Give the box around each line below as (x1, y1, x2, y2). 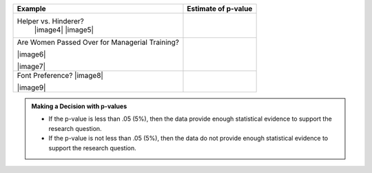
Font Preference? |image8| (17, 71, 103, 80)
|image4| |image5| (34, 25, 94, 34)
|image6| (17, 50, 46, 59)
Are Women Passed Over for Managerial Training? (17, 38, 179, 47)
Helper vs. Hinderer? (17, 17, 84, 26)
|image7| (17, 62, 46, 71)
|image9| (17, 83, 46, 92)
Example (17, 4, 46, 13)
